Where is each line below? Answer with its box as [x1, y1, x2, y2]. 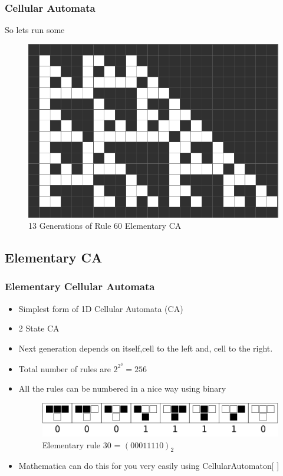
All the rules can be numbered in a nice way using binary [18, 382, 226, 395]
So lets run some [5, 24, 65, 36]
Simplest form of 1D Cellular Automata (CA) [18, 302, 183, 314]
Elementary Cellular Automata [5, 279, 155, 294]
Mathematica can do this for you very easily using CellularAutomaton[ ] [18, 459, 279, 472]
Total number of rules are [18, 362, 111, 375]
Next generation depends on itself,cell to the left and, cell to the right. [18, 342, 273, 354]
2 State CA [18, 322, 60, 334]
